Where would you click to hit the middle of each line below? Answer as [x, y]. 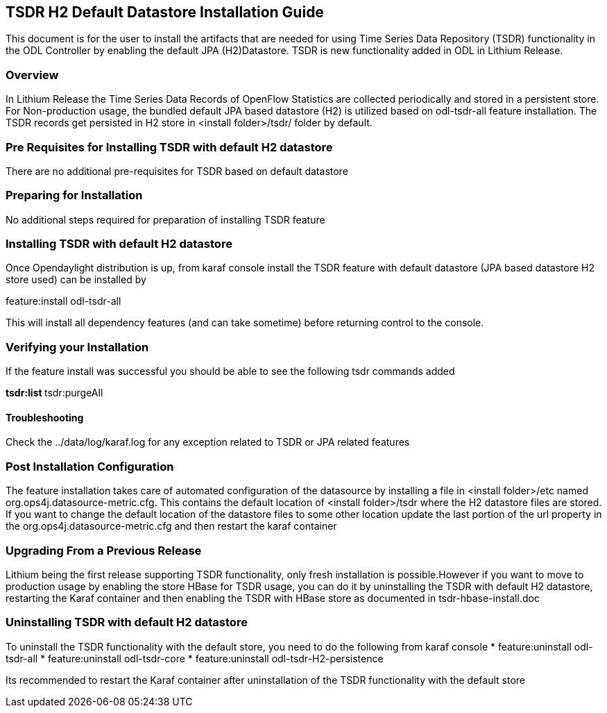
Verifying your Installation [77, 347]
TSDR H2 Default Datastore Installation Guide [165, 12]
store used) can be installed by [76, 280]
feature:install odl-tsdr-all [63, 301]
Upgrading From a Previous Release [104, 550]
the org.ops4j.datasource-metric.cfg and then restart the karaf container [171, 526]
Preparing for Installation [74, 195]
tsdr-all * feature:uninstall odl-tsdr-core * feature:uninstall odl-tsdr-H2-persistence [195, 658]
